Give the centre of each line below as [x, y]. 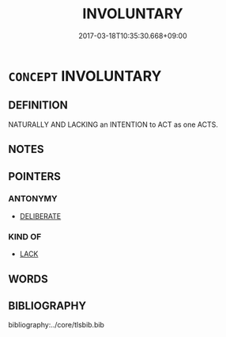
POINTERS [35, 176]
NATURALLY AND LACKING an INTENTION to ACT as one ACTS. [113, 124]
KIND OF [25, 236]
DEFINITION [38, 105]
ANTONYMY [33, 199]
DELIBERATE [40, 216]
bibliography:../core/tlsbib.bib [56, 325]
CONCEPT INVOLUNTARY [85, 76]
